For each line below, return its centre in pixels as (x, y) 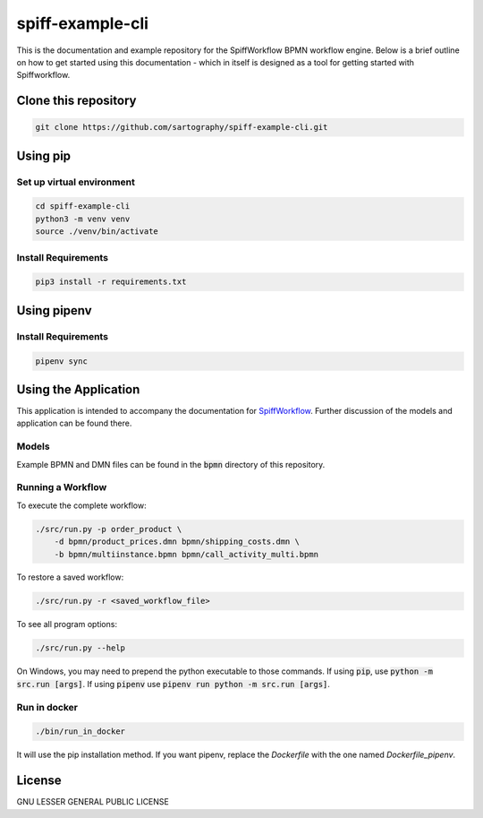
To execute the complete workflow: (81, 505)
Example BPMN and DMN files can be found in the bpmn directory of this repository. (171, 464)
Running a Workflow (62, 487)
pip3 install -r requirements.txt (111, 282)
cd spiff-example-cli (83, 207)
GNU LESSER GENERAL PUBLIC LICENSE (93, 802)
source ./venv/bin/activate (97, 232)
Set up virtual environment (76, 182)
